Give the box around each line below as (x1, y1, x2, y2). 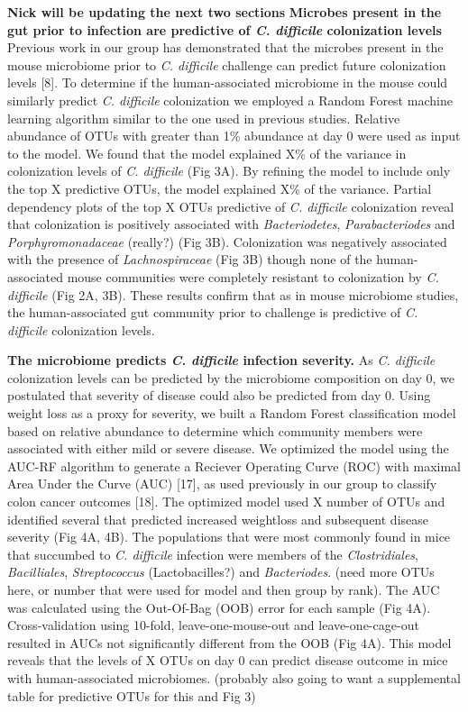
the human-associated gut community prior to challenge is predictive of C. (7, 303, 418, 322)
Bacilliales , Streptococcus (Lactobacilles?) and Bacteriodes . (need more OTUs (7, 562, 435, 581)
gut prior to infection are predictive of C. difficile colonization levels (7, 20, 442, 39)
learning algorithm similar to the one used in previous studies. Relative (7, 108, 400, 127)
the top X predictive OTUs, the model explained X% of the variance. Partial (7, 178, 432, 197)
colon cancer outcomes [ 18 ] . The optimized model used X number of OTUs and (7, 492, 445, 511)
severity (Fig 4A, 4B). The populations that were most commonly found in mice (7, 527, 451, 546)
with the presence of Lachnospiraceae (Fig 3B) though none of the (7, 250, 372, 269)
